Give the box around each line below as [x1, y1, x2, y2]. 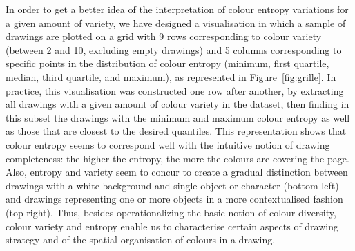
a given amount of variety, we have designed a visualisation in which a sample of [6, 15, 346, 30]
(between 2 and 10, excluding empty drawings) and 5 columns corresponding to [6, 42, 342, 57]
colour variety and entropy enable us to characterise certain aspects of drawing [6, 219, 339, 233]
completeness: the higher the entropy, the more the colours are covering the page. [6, 151, 349, 165]
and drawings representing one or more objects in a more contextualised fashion [6, 192, 343, 206]
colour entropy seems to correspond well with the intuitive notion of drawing [6, 137, 330, 151]
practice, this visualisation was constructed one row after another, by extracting [6, 83, 344, 97]
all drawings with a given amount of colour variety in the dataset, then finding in [6, 97, 349, 111]
